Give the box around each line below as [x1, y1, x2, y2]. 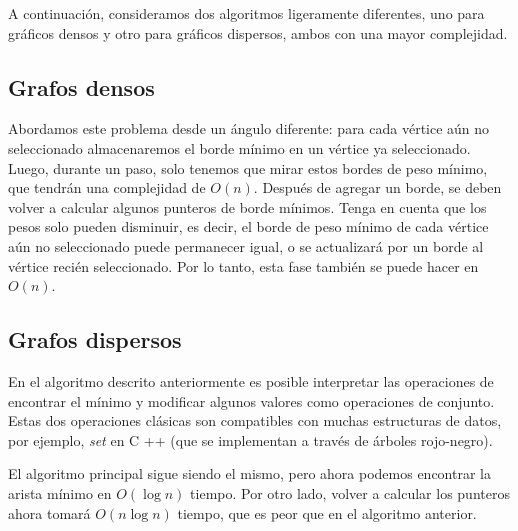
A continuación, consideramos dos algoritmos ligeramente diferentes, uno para [8, 3, 485, 23]
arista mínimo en [8, 482, 112, 503]
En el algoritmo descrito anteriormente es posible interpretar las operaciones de [8, 370, 494, 391]
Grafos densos [8, 71, 155, 102]
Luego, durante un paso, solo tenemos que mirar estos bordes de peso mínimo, [8, 157, 488, 178]
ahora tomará [8, 502, 91, 523]
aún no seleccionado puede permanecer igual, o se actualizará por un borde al [8, 235, 484, 256]
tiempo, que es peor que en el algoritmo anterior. [177, 502, 477, 523]
